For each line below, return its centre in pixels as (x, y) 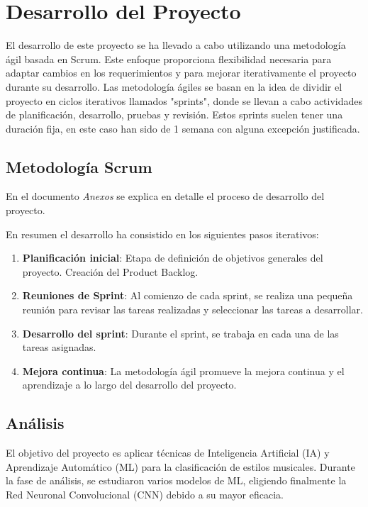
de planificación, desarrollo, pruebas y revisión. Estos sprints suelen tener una (174, 115)
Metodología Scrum (79, 166)
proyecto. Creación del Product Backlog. (110, 271)
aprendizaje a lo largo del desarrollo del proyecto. (129, 385)
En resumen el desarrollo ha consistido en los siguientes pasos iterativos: (162, 234)
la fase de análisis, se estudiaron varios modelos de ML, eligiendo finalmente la (176, 480)
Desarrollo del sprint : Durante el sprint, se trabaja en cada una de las (180, 333)
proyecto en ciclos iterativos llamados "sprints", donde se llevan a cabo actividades (184, 100)
